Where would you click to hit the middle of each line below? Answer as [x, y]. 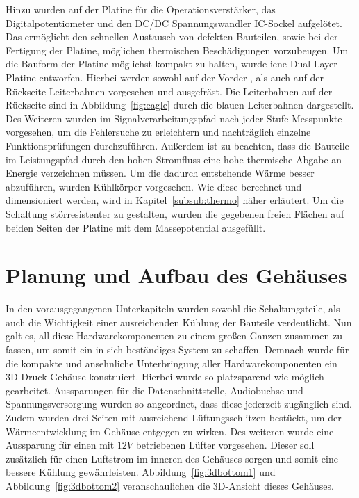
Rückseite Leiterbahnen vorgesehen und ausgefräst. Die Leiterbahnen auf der [169, 91]
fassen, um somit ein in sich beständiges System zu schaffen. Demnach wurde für [177, 349]
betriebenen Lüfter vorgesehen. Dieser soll [225, 445]
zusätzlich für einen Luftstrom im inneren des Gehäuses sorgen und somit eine [172, 458]
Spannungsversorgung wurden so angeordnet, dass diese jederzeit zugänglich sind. [179, 404]
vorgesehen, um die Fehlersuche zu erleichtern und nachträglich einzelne [158, 132]
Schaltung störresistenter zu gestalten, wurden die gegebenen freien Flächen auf [175, 213]
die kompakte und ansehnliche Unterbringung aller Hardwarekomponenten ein [172, 363]
